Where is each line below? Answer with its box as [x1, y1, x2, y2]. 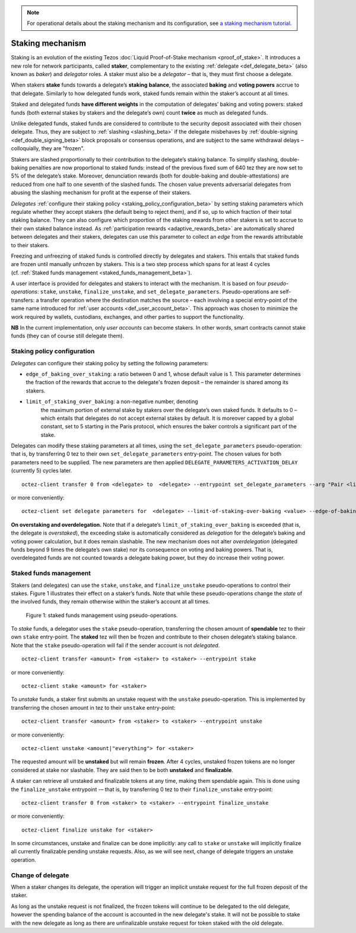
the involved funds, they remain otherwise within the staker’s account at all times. [11, 598, 210, 605]
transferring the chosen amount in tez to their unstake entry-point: [11, 704, 176, 711]
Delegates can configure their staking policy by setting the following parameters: [11, 359, 209, 366]
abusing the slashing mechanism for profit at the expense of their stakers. [11, 189, 192, 196]
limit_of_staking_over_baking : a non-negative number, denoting [26, 398, 198, 405]
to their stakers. [11, 241, 50, 249]
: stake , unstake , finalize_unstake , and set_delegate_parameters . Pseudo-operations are [37, 288, 279, 295]
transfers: [11, 296, 35, 303]
